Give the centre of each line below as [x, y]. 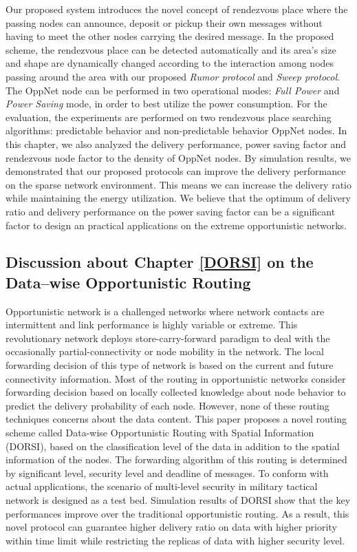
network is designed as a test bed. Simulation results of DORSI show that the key [178, 500]
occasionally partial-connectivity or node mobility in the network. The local [165, 351]
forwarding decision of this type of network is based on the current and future [170, 365]
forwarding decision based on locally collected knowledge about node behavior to [176, 392]
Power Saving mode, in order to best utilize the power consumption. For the [166, 104]
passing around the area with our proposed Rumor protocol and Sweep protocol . [173, 76]
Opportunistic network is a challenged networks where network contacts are [165, 311]
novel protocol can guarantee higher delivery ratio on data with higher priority [171, 527]
